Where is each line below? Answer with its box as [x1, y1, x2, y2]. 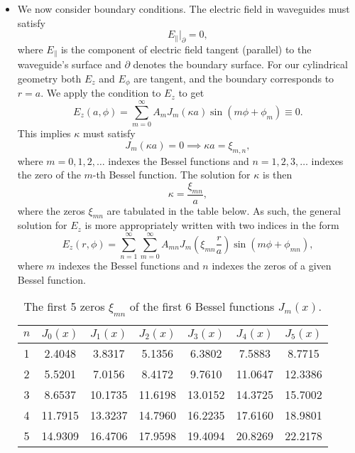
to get [178, 85, 204, 100]
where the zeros [17, 203, 85, 218]
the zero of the [17, 167, 81, 182]
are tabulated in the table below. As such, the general [106, 203, 341, 218]
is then [263, 167, 293, 182]
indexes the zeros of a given [212, 258, 332, 273]
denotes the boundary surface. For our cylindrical [133, 57, 348, 72]
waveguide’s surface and [17, 57, 121, 72]
